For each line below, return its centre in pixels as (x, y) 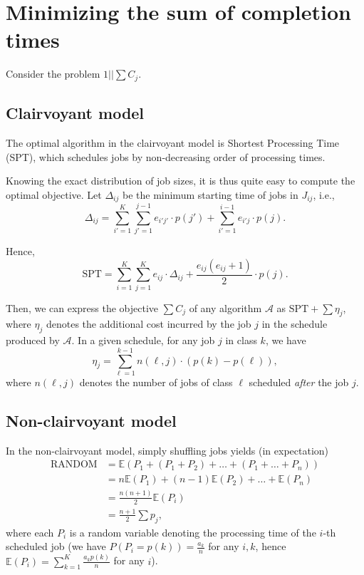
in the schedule (295, 324)
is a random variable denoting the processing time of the (193, 532)
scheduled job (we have (56, 546)
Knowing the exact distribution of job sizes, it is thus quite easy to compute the (181, 181)
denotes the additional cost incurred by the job (149, 324)
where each (30, 532)
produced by (33, 340)
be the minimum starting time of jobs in (210, 194)
